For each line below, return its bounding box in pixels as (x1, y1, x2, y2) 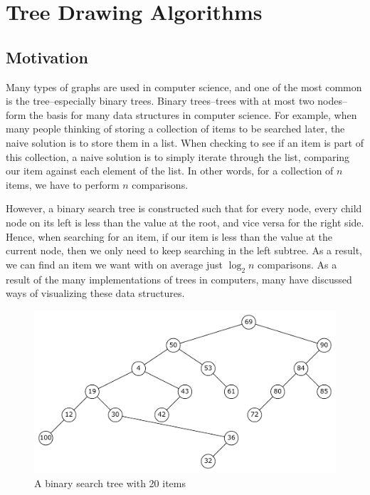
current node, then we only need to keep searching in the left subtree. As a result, (6, 243, 362, 258)
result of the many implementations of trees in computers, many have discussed (6, 271, 352, 286)
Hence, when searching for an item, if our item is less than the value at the (6, 229, 332, 244)
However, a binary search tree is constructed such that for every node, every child (6, 201, 362, 216)
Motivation (6, 46, 88, 68)
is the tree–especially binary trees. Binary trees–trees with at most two (6, 93, 314, 108)
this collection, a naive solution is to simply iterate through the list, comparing (6, 149, 350, 164)
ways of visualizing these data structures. (6, 286, 185, 301)
